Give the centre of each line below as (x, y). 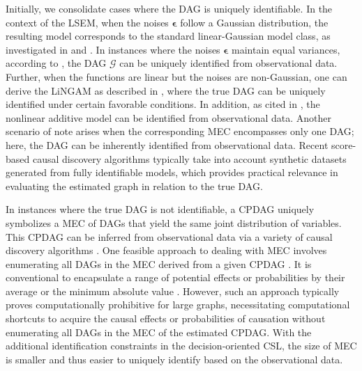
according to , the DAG (56, 63)
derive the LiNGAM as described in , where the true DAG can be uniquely (166, 90)
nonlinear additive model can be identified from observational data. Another (168, 117)
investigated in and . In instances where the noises (113, 49)
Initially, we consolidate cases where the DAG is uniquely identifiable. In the (169, 8)
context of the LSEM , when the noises (87, 22)
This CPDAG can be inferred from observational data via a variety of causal (169, 236)
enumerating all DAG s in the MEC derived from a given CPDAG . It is (159, 263)
